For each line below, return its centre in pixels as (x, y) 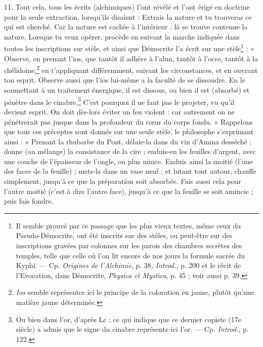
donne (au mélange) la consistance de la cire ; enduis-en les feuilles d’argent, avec (130, 151)
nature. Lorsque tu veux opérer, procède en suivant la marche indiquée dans (122, 36)
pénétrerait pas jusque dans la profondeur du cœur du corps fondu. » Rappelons (128, 121)
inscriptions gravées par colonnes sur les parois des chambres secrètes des (129, 245)
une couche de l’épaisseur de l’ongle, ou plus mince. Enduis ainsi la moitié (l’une (128, 161)
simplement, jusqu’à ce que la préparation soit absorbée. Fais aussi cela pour (123, 181)
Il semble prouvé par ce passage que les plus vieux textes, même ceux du (128, 225)
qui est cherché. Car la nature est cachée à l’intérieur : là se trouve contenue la (126, 27)
